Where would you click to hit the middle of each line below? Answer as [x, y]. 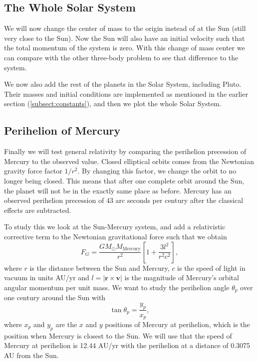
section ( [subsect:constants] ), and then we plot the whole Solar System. [113, 103]
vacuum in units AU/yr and [47, 277]
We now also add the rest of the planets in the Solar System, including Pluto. [123, 84]
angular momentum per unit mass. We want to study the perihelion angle [117, 287]
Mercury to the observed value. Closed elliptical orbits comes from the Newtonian [129, 161]
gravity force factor [33, 171]
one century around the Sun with [55, 297]
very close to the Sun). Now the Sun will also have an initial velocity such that [125, 38]
